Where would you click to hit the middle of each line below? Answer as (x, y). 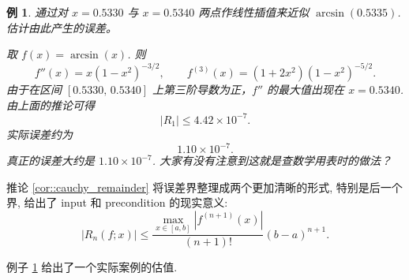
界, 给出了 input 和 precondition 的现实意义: (117, 202)
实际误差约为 (39, 134)
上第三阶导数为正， (203, 90)
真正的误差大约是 (51, 161)
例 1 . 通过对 (37, 12)
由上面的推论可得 (51, 105)
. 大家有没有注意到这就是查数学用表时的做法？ (272, 161)
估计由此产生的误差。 (62, 27)
